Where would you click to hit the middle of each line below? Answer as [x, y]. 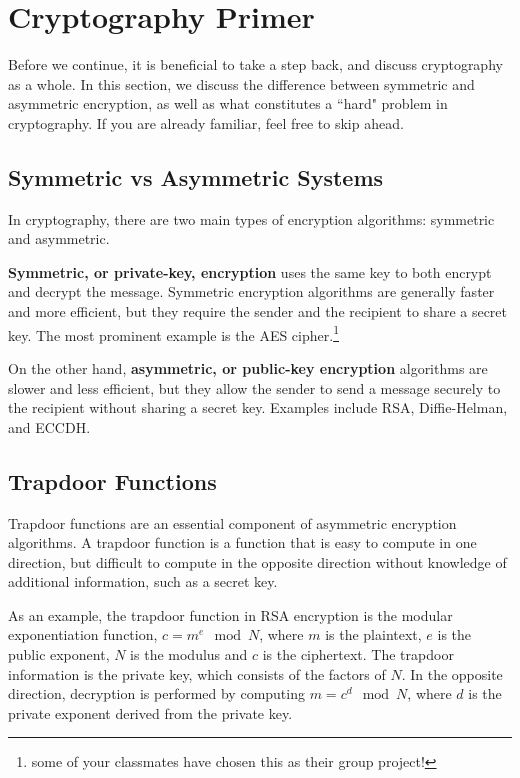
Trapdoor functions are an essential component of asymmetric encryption [232, 522]
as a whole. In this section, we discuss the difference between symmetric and [241, 83]
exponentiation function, [83, 634]
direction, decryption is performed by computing [156, 693]
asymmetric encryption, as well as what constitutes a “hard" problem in [228, 103]
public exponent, [59, 654]
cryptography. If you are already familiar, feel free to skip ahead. [206, 122]
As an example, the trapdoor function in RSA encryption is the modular [230, 614]
